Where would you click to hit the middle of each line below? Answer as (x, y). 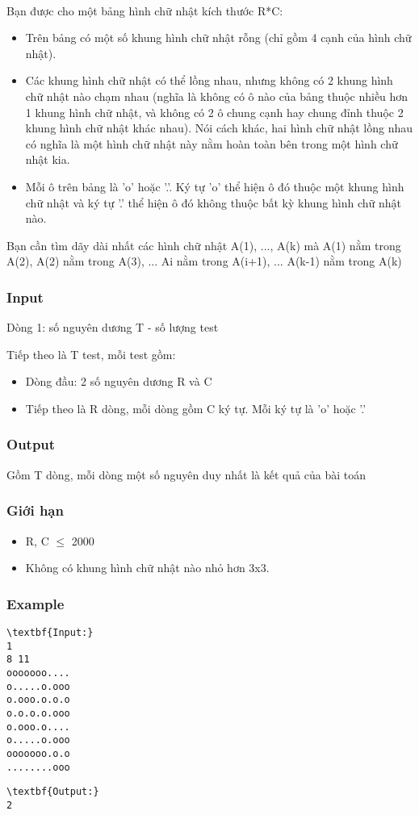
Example (36, 603)
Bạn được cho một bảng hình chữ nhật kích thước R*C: (145, 10)
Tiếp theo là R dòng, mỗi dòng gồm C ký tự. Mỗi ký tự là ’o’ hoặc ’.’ (196, 408)
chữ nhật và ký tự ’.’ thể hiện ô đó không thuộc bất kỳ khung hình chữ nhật (213, 202)
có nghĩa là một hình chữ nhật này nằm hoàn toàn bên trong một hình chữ (212, 143)
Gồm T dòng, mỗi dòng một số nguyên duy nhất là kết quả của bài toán (186, 474)
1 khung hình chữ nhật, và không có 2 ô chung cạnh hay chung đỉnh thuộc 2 (214, 112)
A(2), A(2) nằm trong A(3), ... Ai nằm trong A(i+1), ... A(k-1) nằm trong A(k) (204, 261)
